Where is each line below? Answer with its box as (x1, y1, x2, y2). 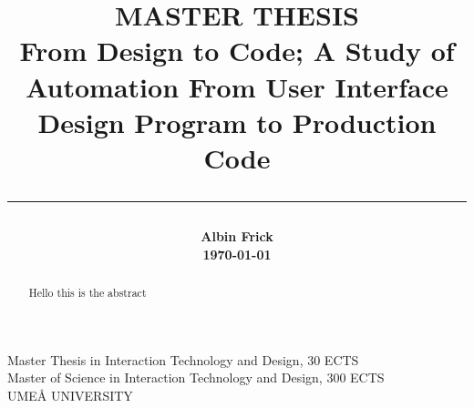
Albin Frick (201, 227, 273, 246)
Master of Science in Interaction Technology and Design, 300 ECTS (7, 368, 385, 387)
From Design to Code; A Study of (19, 32, 455, 69)
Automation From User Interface (26, 67, 448, 105)
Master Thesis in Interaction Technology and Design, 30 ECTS (7, 350, 359, 369)
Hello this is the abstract (28, 285, 147, 301)
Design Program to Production (37, 103, 437, 140)
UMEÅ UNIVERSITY (7, 385, 133, 404)
